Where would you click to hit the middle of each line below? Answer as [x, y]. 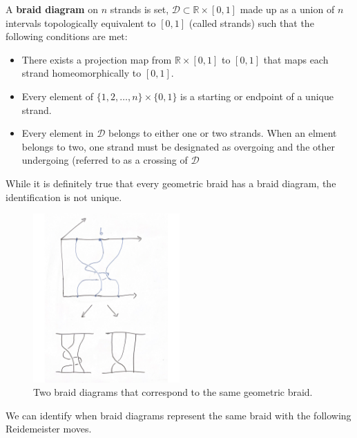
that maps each [296, 59]
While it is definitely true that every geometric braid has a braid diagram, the [171, 183]
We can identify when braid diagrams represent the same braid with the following [178, 415]
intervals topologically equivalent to [81, 22]
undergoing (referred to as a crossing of [105, 160]
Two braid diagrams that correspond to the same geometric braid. [173, 392]
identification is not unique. [64, 197]
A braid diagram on [52, 9]
